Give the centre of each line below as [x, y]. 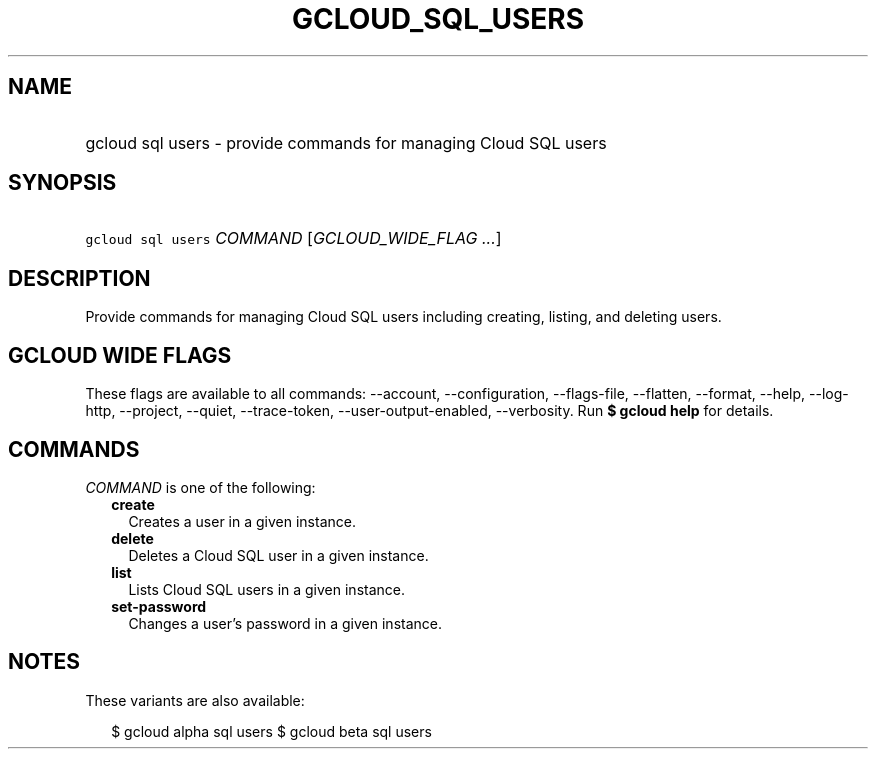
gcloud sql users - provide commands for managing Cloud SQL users [346, 142]
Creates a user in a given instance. [242, 521]
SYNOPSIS [62, 183]
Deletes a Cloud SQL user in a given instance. [278, 555]
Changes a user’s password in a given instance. [285, 623]
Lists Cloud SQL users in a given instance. [266, 589]
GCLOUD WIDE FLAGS [120, 355]
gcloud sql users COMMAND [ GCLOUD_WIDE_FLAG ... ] [293, 238]
